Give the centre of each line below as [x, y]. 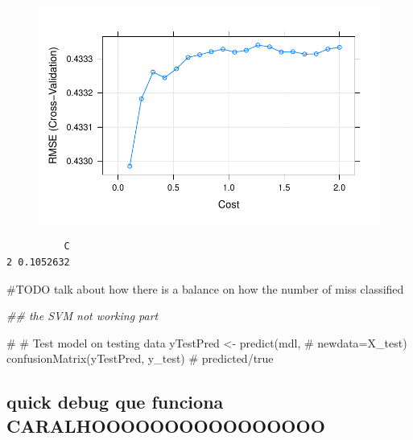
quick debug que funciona [115, 402]
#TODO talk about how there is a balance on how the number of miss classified [205, 288]
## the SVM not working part [83, 316]
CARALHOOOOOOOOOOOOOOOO [166, 425]
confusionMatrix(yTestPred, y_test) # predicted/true [140, 358]
